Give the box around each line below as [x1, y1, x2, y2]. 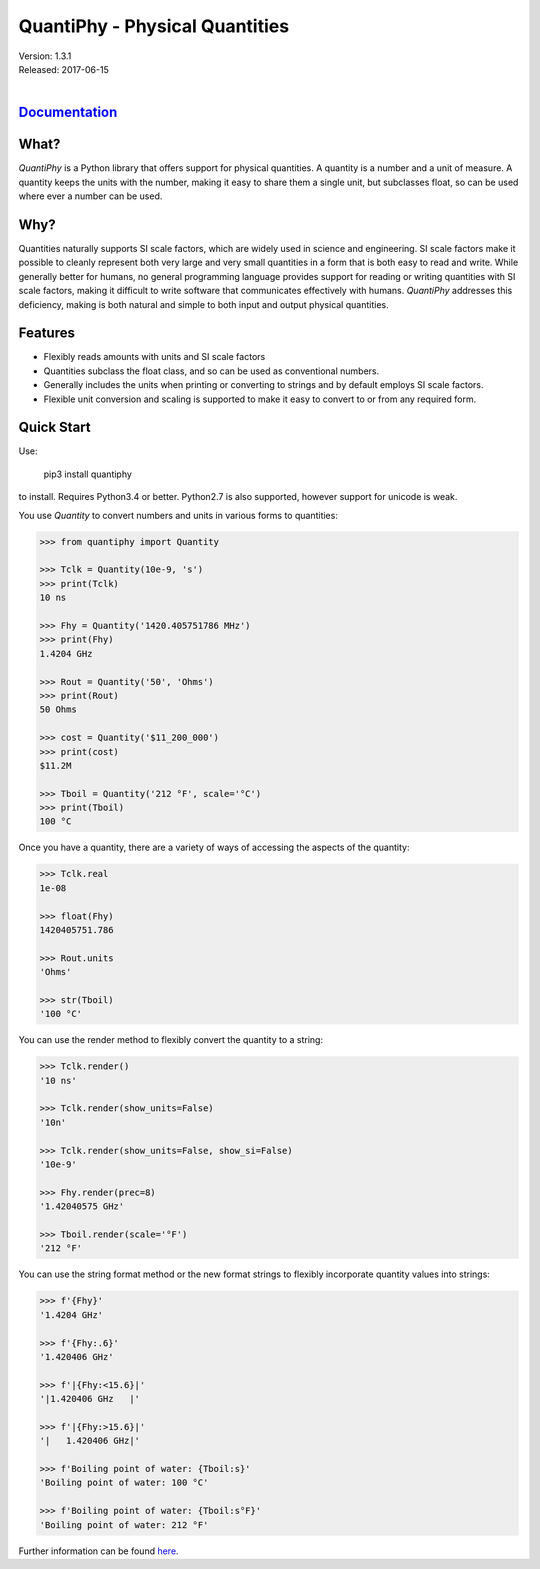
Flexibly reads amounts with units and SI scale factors [43, 351, 266, 363]
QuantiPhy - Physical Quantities [18, 15, 290, 37]
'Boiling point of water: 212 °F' [39, 1519, 209, 1530]
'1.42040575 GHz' [39, 1201, 125, 1212]
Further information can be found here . [18, 1545, 179, 1557]
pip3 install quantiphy [43, 468, 132, 480]
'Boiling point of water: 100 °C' [39, 1477, 209, 1489]
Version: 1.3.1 [18, 50, 72, 62]
